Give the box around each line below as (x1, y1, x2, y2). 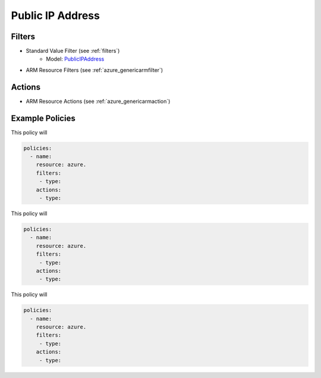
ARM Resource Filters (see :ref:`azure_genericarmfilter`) (26, 66, 163, 74)
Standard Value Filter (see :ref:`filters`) (26, 48, 120, 55)
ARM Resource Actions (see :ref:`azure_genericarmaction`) (26, 97, 171, 105)
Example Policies (11, 113, 75, 123)
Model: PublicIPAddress (46, 55, 105, 62)
